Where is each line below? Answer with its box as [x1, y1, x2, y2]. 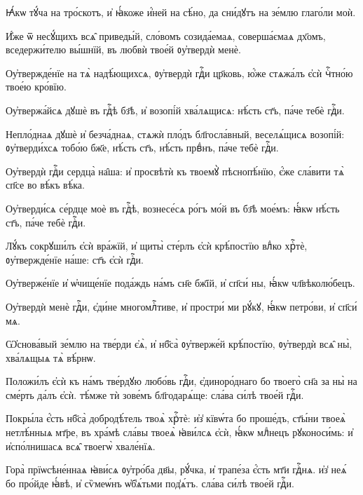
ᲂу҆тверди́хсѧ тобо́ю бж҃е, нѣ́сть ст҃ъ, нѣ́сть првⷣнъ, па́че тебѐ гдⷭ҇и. [6, 140, 279, 155]
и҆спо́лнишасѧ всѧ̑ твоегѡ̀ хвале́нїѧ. [6, 438, 156, 453]
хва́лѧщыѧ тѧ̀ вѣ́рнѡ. [6, 350, 96, 365]
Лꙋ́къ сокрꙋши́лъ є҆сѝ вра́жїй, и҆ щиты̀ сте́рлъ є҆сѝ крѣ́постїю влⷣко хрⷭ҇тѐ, [6, 238, 308, 253]
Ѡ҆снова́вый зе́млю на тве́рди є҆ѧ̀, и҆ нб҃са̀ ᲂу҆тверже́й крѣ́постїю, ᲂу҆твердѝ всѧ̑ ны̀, [6, 337, 352, 351]
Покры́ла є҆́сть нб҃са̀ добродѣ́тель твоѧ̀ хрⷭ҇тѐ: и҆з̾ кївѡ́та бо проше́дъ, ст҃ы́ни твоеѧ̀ [6, 411, 346, 426]
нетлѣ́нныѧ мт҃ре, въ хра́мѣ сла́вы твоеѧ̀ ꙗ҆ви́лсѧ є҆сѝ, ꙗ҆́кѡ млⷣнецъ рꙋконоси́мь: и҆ [6, 425, 353, 440]
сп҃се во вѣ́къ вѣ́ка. [6, 177, 85, 192]
